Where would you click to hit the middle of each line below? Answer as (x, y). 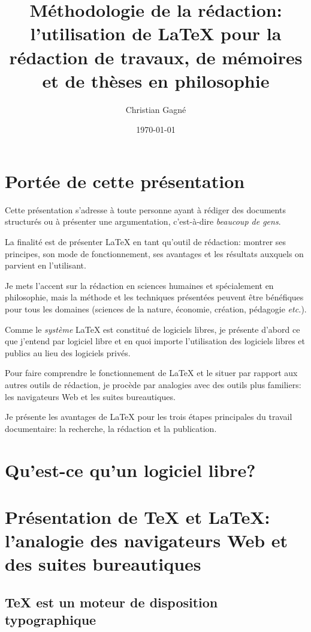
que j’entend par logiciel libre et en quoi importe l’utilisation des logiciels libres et (155, 341)
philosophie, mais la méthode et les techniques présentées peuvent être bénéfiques (154, 297)
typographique (51, 620)
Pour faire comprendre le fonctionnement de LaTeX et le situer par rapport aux (151, 373)
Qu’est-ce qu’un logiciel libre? (130, 469)
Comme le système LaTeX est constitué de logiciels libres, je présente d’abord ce (153, 329)
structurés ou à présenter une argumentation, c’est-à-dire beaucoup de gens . (143, 221)
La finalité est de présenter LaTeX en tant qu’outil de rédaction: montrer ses (146, 242)
